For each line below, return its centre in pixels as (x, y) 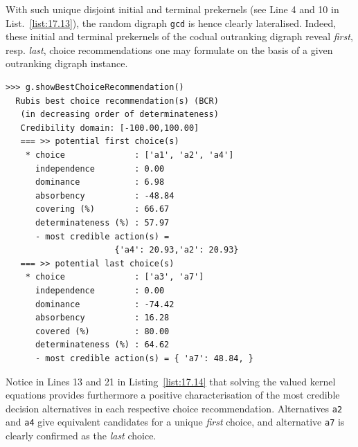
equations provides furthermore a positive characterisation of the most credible (173, 395)
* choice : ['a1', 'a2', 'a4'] (129, 155)
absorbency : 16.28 (102, 318)
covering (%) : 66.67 (102, 209)
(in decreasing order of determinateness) (119, 115)
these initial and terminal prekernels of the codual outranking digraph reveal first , (179, 36)
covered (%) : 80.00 (102, 331)
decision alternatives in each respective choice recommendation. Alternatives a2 (174, 408)
